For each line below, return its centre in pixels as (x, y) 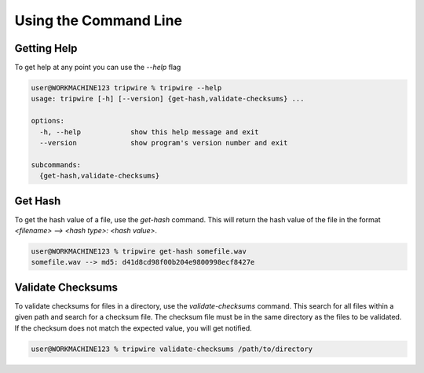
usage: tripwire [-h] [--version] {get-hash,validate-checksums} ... (168, 99)
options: (48, 121)
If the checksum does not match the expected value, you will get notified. (133, 328)
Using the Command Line (99, 20)
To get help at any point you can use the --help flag (98, 68)
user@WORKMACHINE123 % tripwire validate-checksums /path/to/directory (172, 349)
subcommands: (56, 165)
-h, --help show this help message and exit (149, 132)
